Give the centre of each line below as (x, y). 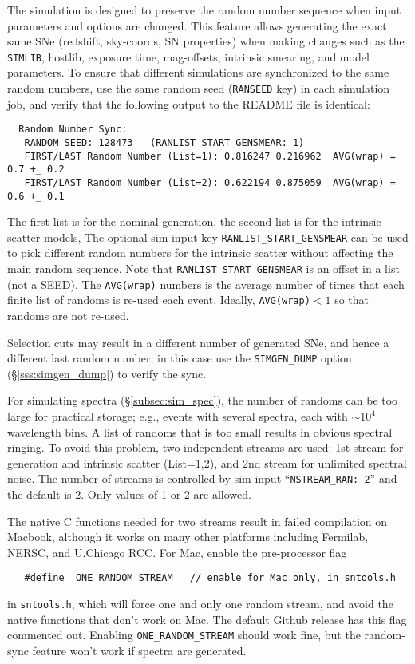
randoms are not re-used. (68, 316)
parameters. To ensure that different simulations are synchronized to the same (198, 72)
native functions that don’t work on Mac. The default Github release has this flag (207, 619)
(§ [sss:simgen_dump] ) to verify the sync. (107, 373)
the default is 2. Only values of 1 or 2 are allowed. (129, 494)
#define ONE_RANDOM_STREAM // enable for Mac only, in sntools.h (210, 578)
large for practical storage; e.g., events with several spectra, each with (178, 416)
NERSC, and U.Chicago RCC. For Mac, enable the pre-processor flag (177, 552)
